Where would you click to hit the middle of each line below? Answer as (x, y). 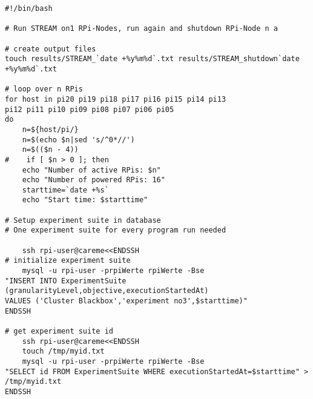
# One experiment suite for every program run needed (116, 230)
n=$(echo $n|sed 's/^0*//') (78, 140)
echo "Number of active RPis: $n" (91, 170)
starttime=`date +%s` (65, 190)
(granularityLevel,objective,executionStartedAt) (107, 291)
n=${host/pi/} (50, 129)
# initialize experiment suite (68, 261)
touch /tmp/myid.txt (63, 351)
